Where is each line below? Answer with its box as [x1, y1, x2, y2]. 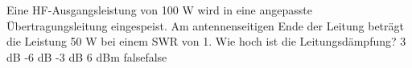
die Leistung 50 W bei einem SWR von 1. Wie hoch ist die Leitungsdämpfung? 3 [6, 33, 406, 50]
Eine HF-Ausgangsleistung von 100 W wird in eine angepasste [6, 2, 312, 18]
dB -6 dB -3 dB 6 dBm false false [6, 48, 167, 65]
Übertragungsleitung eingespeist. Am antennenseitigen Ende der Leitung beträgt [6, 17, 405, 34]
